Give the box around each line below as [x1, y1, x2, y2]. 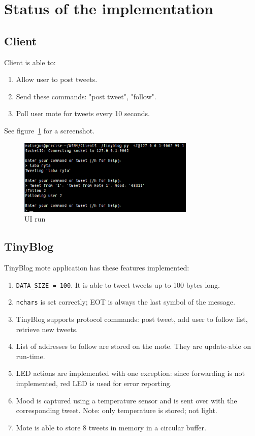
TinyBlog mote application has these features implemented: [4, 262, 189, 273]
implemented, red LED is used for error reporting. [16, 378, 172, 389]
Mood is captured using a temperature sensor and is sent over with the [16, 395, 237, 405]
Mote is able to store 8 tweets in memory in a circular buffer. [16, 422, 206, 432]
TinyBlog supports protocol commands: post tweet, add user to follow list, [16, 314, 248, 324]
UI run [24, 213, 46, 224]
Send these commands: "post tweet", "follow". [16, 91, 156, 101]
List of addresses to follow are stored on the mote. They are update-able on [16, 341, 251, 351]
